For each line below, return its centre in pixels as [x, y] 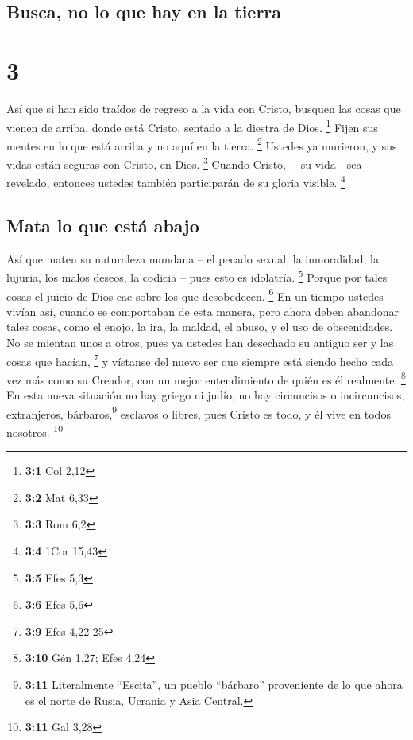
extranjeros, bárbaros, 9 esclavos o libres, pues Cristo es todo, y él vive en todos [199, 412]
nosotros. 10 [35, 430]
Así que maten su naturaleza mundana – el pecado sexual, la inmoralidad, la [193, 258]
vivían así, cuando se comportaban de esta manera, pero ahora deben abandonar [203, 311]
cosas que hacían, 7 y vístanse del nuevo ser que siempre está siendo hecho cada [200, 360]
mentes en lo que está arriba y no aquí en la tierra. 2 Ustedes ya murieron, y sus [202, 144]
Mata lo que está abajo [103, 225]
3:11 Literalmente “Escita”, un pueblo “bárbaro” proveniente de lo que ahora [214, 684]
